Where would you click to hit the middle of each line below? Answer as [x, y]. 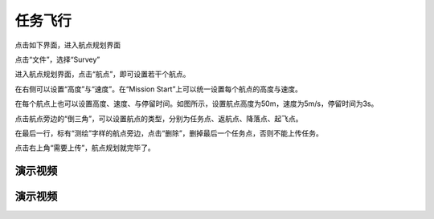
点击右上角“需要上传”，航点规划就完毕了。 [85, 148]
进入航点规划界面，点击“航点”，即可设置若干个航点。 [102, 74]
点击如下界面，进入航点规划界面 [68, 45]
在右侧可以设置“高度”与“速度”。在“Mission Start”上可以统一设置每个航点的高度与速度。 [159, 89]
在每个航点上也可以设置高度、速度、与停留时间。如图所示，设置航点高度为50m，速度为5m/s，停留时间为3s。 [197, 103]
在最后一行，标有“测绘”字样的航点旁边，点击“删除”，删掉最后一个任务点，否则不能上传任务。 [169, 133]
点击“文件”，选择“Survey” [57, 59]
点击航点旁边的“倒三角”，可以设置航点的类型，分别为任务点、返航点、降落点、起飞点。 [159, 118]
